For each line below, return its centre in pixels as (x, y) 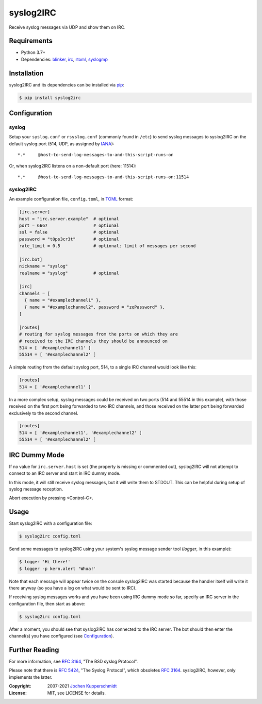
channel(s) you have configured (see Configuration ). (61, 636)
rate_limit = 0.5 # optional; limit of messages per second (107, 246)
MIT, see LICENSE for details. (77, 693)
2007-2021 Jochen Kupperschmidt (82, 686)
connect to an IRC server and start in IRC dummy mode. (65, 473)
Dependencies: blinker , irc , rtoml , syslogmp (64, 59)
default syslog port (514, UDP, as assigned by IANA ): (62, 144)
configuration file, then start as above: (47, 603)
